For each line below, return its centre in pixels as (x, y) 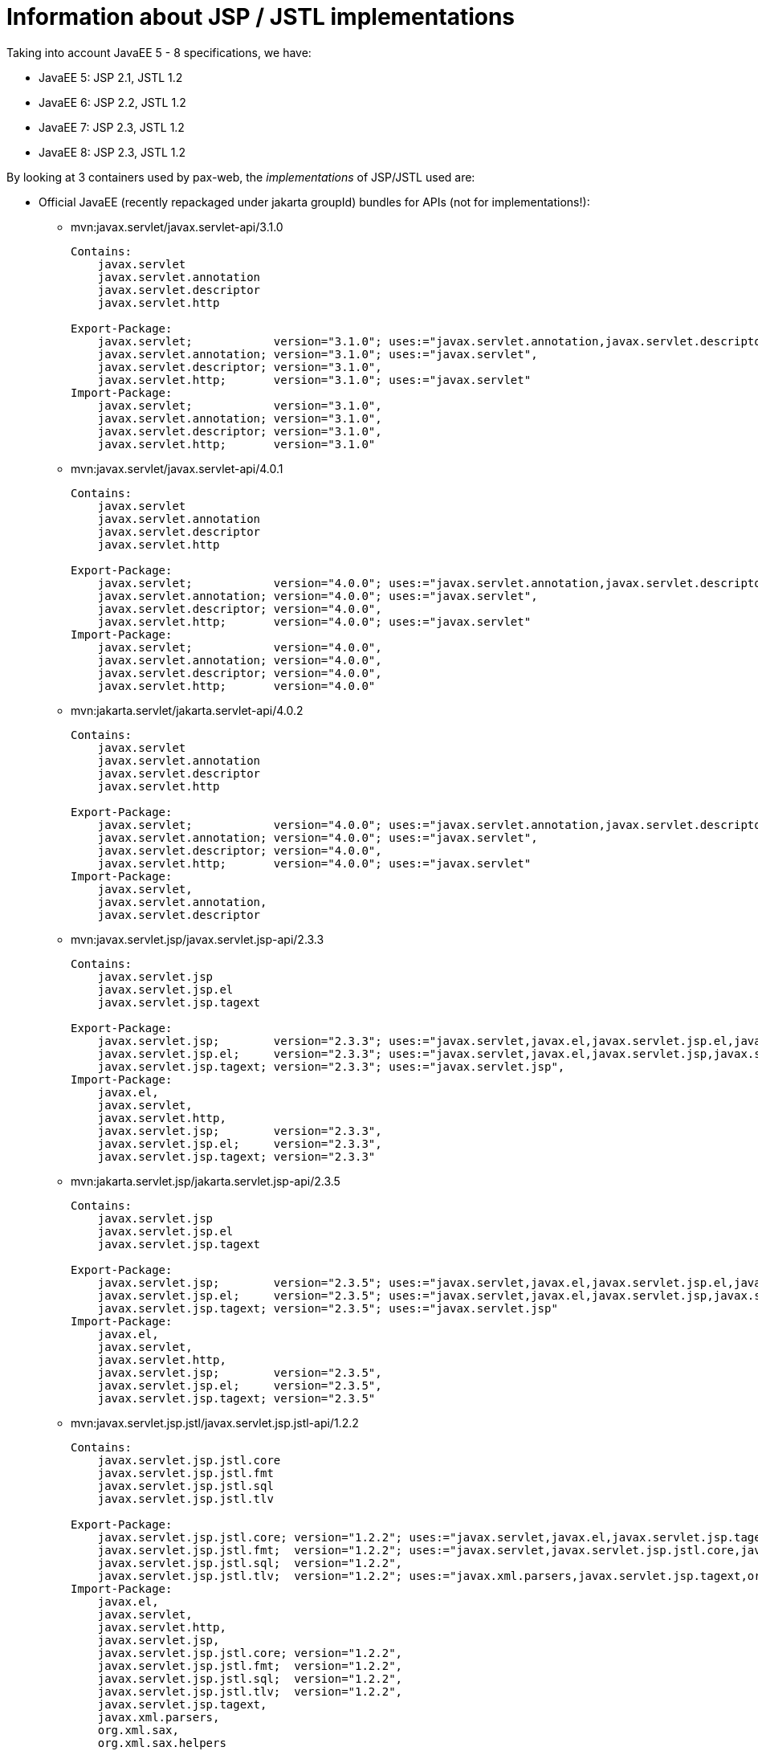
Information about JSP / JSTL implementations (261, 17)
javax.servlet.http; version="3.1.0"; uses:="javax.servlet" (314, 380)
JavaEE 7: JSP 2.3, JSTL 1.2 (112, 127)
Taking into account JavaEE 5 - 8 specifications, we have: (159, 52)
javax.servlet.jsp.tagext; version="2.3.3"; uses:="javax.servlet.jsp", (331, 1066)
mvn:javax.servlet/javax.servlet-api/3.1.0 (177, 227)
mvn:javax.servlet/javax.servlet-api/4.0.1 (177, 468)
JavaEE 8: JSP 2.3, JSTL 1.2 (112, 152)
